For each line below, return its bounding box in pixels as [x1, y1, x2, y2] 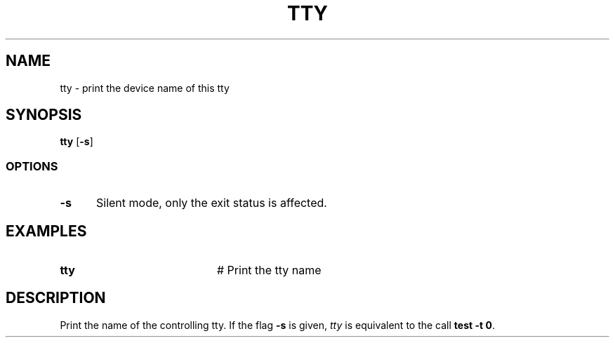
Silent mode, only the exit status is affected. [95, 196, 327, 210]
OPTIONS [6, 159, 58, 173]
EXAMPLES [6, 222, 87, 240]
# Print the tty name [216, 263, 322, 278]
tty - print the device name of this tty [60, 81, 230, 94]
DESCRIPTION [6, 289, 106, 307]
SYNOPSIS [6, 106, 82, 124]
